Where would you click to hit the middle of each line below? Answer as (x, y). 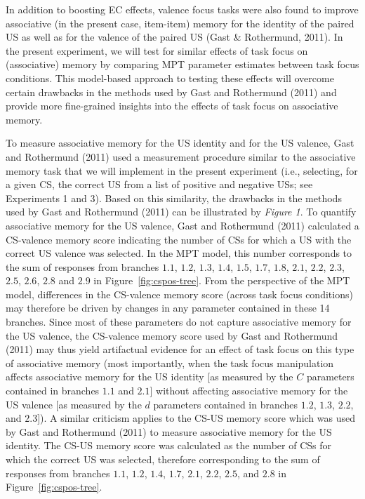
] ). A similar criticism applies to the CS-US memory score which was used (196, 418)
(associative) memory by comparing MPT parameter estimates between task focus (182, 64)
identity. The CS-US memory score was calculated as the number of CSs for (168, 445)
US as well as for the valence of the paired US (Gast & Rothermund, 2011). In (174, 37)
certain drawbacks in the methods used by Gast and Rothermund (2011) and (171, 92)
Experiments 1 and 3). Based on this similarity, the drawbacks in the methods (174, 198)
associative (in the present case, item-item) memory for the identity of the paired (180, 23)
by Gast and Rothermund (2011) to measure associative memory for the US (169, 431)
